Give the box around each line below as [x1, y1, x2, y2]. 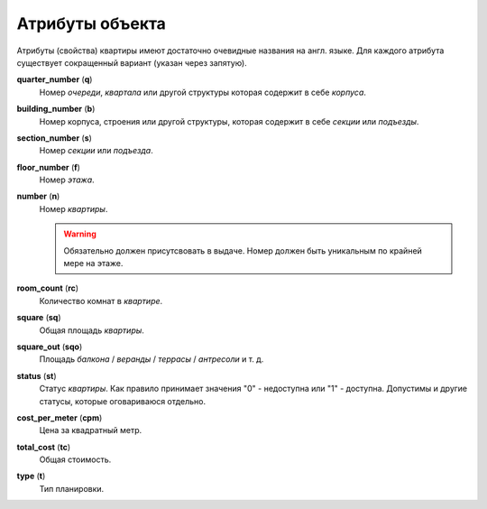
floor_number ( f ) [16, 162, 81, 172]
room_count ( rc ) [16, 282, 79, 293]
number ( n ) [16, 190, 60, 202]
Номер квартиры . [39, 203, 108, 214]
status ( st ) [16, 370, 57, 381]
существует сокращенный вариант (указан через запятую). [16, 57, 247, 68]
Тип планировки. [39, 483, 105, 494]
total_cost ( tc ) [16, 441, 71, 452]
